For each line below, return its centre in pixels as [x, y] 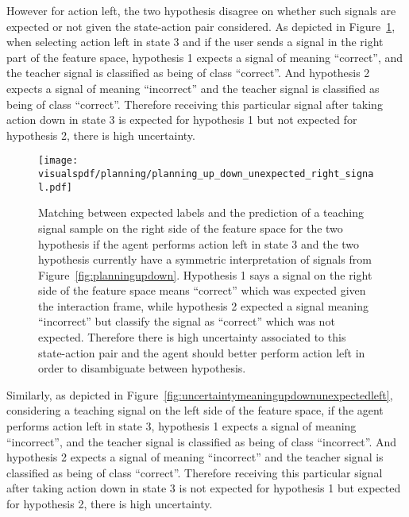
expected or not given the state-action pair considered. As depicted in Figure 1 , [201, 26]
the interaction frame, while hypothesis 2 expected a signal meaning [204, 305]
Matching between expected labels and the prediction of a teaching [201, 212]
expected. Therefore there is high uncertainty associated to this [192, 337]
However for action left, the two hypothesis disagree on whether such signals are [201, 10]
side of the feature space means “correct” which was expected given [202, 290]
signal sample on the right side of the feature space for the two [191, 228]
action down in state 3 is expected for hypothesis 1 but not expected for [182, 120]
